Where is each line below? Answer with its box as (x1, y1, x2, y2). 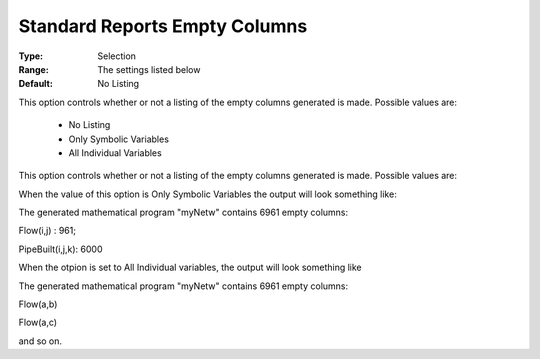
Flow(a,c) (18, 316, 58, 329)
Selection (97, 50, 137, 62)
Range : (18, 63, 49, 75)
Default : (18, 78, 54, 90)
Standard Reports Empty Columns (18, 15, 308, 37)
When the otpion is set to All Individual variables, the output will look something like (18, 261, 362, 274)
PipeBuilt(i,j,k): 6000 (18, 243, 103, 255)
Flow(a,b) (18, 298, 58, 310)
